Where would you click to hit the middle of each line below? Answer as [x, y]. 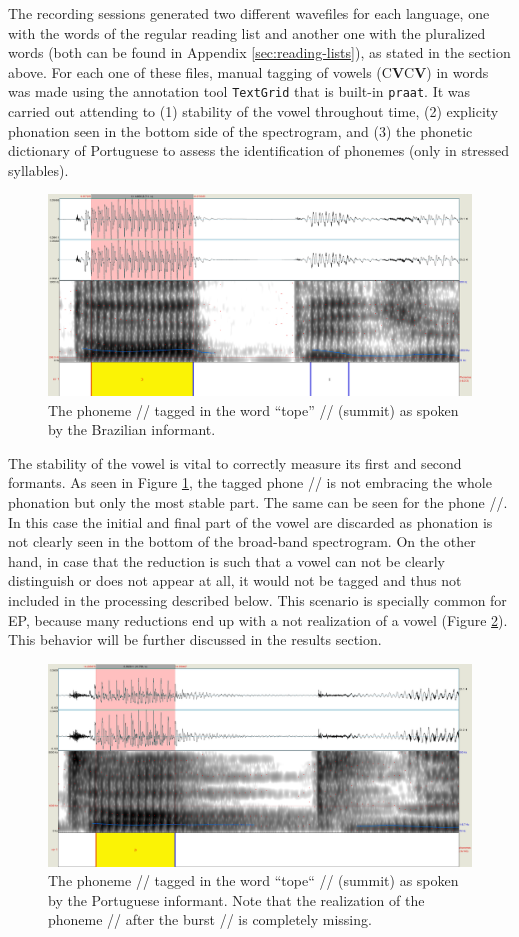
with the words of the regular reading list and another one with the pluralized [247, 32]
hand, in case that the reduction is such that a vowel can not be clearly [227, 560]
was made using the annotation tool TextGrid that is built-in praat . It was [239, 91]
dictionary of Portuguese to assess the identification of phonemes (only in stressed [259, 150]
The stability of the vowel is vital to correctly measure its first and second [235, 462]
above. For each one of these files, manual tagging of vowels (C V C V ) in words [248, 71]
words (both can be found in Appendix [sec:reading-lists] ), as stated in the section [259, 52]
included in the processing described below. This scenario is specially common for [257, 599]
